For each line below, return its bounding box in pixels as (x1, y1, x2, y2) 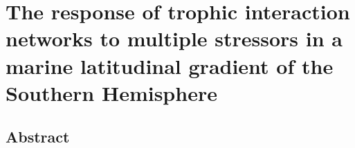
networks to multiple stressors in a (6, 24, 343, 53)
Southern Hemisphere (6, 78, 217, 107)
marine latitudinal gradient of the (6, 51, 334, 80)
